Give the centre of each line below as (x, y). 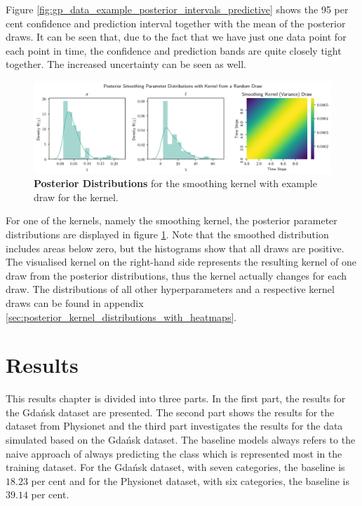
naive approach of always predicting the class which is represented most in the (174, 453)
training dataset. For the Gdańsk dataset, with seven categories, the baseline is (175, 467)
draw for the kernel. (76, 197)
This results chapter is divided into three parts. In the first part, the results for (176, 398)
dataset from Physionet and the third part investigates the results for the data (174, 426)
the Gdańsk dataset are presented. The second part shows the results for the (170, 412)
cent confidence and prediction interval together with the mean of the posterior (176, 23)
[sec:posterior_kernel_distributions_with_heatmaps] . (121, 316)
